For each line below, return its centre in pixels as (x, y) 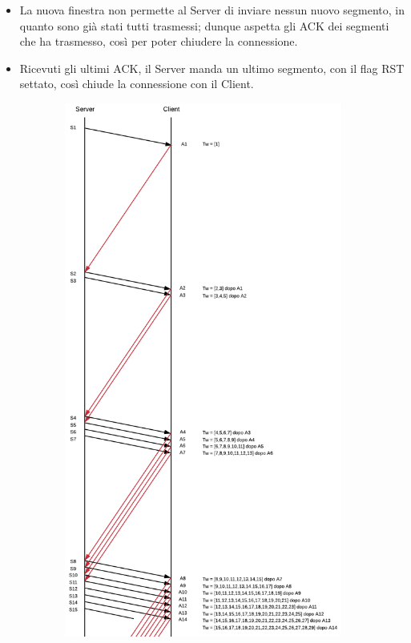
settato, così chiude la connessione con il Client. (137, 84)
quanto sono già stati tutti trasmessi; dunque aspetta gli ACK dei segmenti (204, 25)
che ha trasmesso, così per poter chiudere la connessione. (159, 41)
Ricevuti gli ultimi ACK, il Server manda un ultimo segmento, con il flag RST (212, 68)
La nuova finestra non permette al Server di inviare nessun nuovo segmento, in (212, 10)
